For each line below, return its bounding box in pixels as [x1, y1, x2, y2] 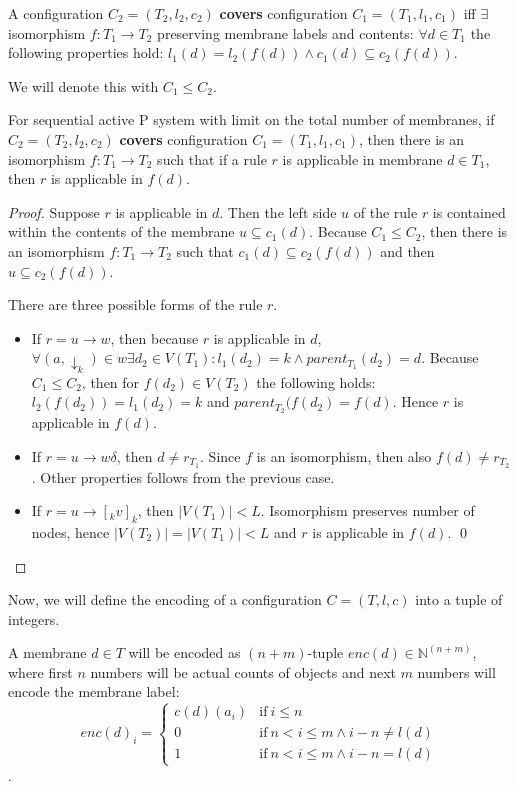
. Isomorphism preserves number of [260, 500, 475, 521]
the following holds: [256, 371, 376, 392]
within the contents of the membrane [8, 221, 235, 242]
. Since [200, 445, 241, 466]
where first [8, 661, 73, 682]
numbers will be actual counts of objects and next [90, 661, 396, 682]
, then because [110, 327, 199, 348]
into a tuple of [415, 589, 503, 610]
